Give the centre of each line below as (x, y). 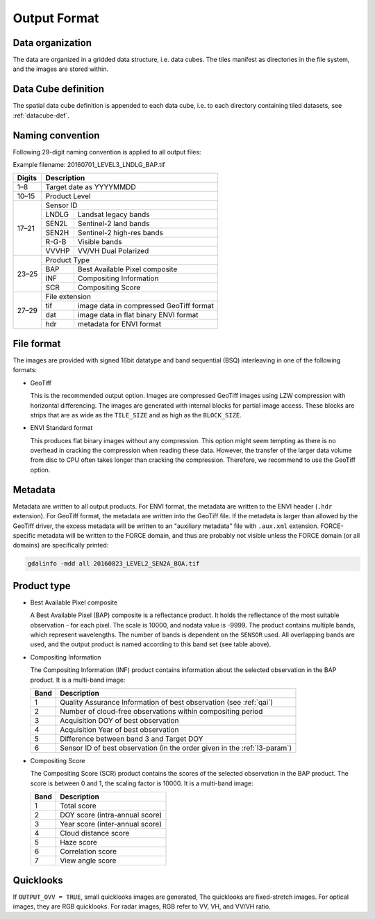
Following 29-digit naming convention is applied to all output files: (107, 152)
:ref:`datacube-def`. (41, 115)
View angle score (88, 861)
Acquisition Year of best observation (119, 729)
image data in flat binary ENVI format (138, 315)
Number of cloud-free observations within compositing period (161, 711)
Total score (78, 806)
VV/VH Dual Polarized (113, 251)
